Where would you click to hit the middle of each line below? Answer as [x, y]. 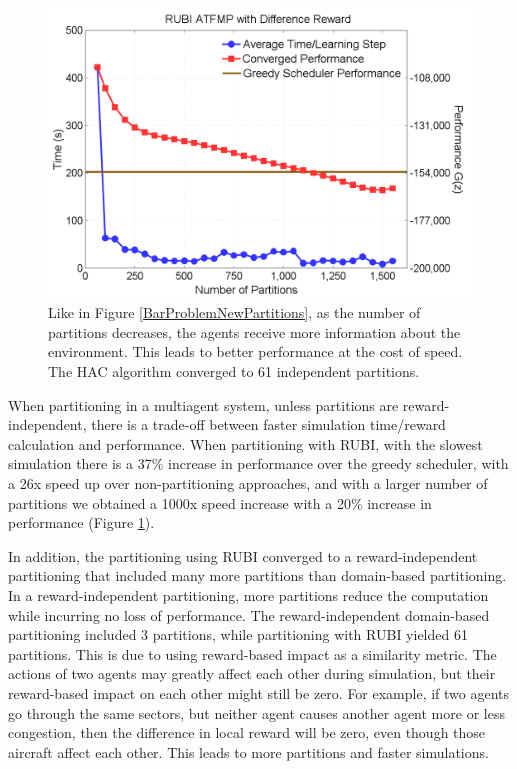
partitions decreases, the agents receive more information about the [254, 331]
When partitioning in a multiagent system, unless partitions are [203, 404]
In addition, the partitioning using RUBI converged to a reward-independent [243, 555]
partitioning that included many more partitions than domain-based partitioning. [257, 575]
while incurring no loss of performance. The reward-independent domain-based [249, 614]
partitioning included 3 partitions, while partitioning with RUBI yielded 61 [238, 634]
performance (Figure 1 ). [81, 522]
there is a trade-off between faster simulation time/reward [268, 424]
